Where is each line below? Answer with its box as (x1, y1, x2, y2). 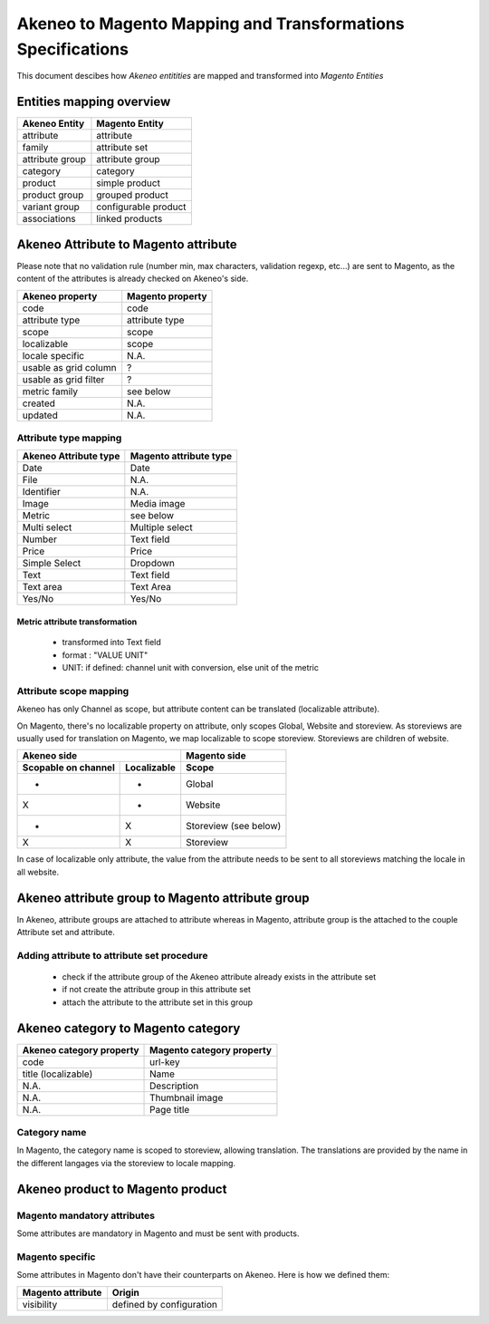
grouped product (96, 188, 169, 201)
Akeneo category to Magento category (16, 1020, 241, 1036)
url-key (149, 1056, 180, 1068)
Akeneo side (22, 749, 78, 762)
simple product (96, 177, 160, 189)
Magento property (127, 290, 207, 303)
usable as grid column (22, 361, 117, 373)
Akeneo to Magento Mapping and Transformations (16, 14, 405, 34)
